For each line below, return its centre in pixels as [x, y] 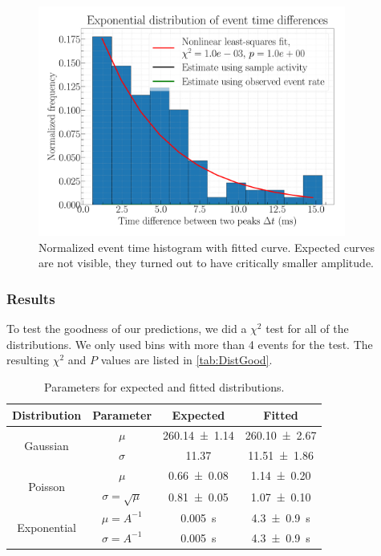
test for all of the [307, 329]
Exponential [47, 528]
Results [31, 298]
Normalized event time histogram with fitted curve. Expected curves [207, 247]
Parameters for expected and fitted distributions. [164, 386]
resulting [28, 360]
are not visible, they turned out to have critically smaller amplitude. [206, 263]
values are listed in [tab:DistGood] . [186, 360]
